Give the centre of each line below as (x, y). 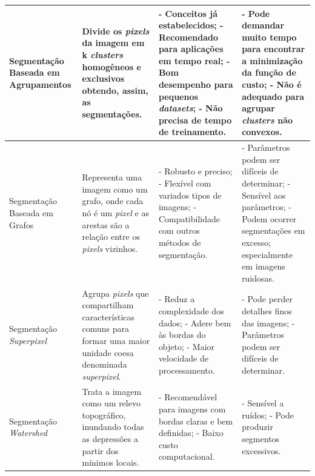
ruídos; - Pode (268, 415)
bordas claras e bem (196, 421)
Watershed (28, 433)
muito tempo (269, 37)
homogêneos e (111, 66)
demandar (263, 25)
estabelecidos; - (191, 25)
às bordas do (182, 335)
